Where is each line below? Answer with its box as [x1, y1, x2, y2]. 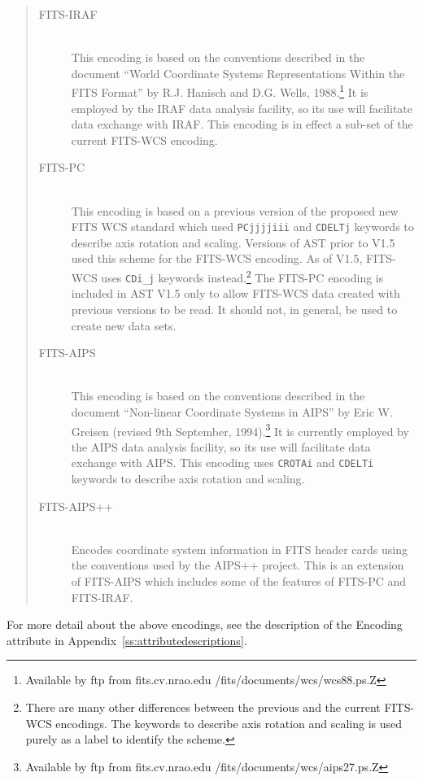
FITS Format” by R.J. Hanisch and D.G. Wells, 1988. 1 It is [71, 81, 368, 101]
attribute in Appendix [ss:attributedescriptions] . [7, 631, 247, 648]
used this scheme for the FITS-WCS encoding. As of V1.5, [71, 250, 363, 267]
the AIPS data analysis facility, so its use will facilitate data [71, 438, 371, 455]
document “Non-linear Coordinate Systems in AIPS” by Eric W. [71, 403, 393, 420]
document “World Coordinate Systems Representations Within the [71, 64, 405, 81]
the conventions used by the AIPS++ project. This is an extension [71, 556, 404, 574]
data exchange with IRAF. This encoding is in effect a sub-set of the [71, 116, 413, 133]
